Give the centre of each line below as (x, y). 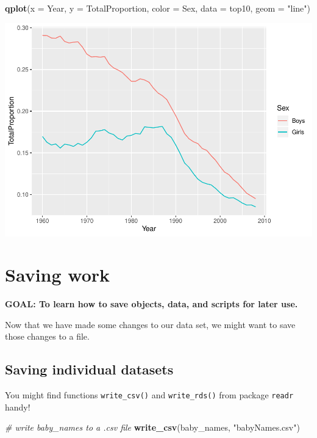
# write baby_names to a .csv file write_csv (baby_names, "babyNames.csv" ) (152, 427)
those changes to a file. (47, 336)
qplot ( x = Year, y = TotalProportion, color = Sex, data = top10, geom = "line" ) (158, 8)
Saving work (58, 275)
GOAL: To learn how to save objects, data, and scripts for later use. (151, 304)
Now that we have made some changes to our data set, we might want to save (150, 324)
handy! (18, 407)
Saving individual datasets (89, 369)
